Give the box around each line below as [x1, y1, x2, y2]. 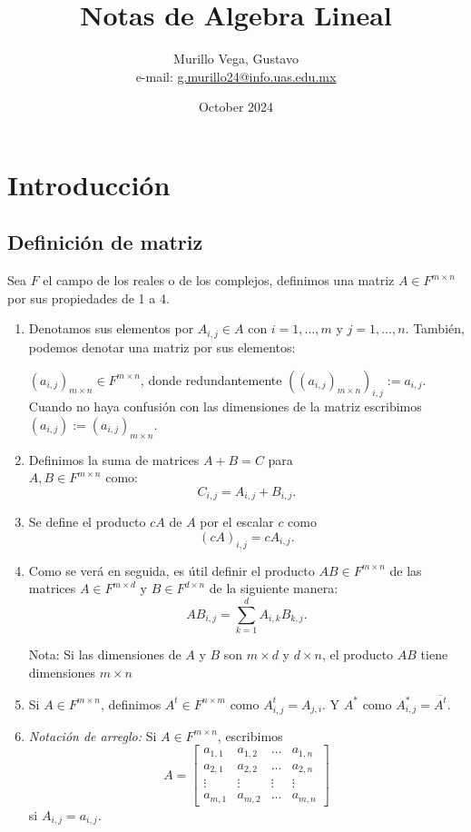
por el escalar [200, 512, 274, 531]
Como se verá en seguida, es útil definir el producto [28, 560, 315, 579]
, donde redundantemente [140, 370, 282, 389]
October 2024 [198, 97, 274, 116]
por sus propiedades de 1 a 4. [7, 288, 170, 307]
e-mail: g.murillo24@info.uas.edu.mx [135, 66, 337, 85]
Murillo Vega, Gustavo [173, 49, 299, 68]
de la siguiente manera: [209, 579, 339, 598]
